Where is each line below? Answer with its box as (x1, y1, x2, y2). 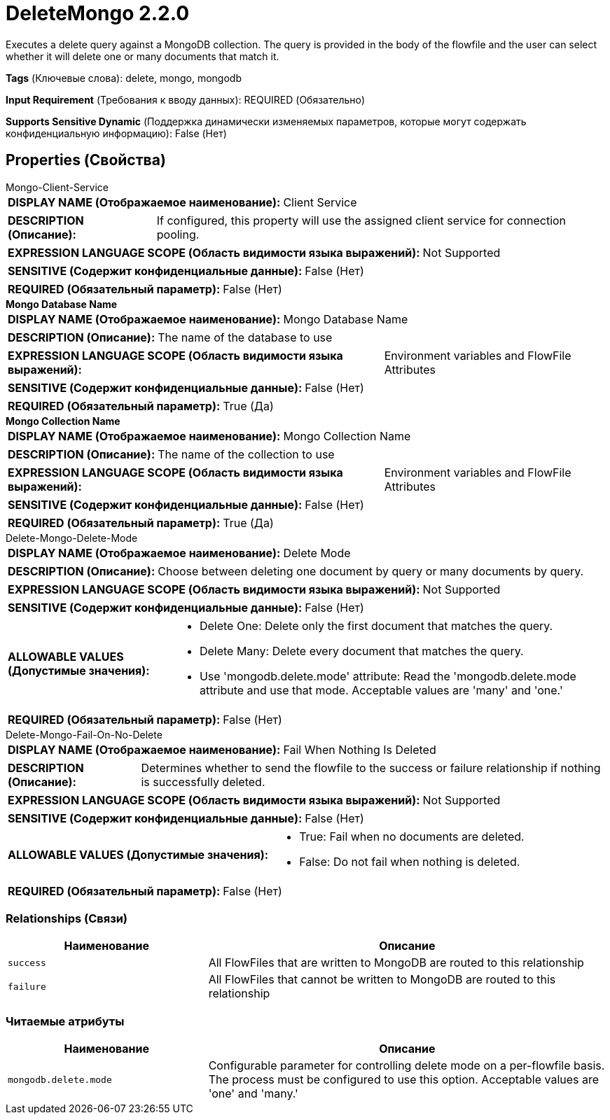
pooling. (156, 227, 200, 241)
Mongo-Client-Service (6, 181, 109, 193)
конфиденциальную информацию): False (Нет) (6, 127, 227, 139)
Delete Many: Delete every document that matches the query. (199, 643, 524, 658)
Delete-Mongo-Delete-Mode (6, 531, 138, 544)
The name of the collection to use (158, 447, 335, 461)
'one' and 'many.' (208, 1086, 298, 1101)
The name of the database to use (158, 330, 333, 344)
